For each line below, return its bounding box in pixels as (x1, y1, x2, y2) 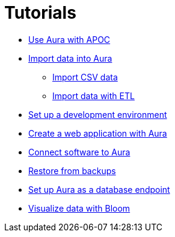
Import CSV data (52, 71, 118, 82)
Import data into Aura (28, 53, 112, 63)
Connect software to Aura (28, 146, 130, 157)
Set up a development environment (28, 109, 167, 120)
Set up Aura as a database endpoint (28, 184, 170, 195)
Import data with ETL (52, 90, 135, 101)
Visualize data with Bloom (28, 203, 130, 213)
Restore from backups (28, 165, 116, 176)
